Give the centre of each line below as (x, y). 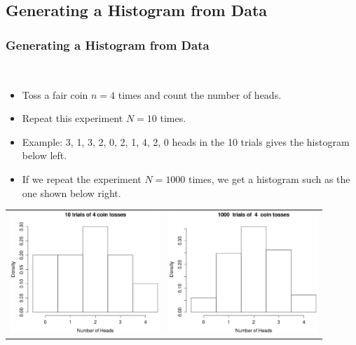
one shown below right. (71, 192)
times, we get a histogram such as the (269, 178)
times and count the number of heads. (200, 94)
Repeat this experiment (73, 118)
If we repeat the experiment (82, 178)
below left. (44, 155)
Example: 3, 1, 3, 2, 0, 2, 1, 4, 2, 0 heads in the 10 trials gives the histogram (186, 141)
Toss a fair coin (55, 94)
